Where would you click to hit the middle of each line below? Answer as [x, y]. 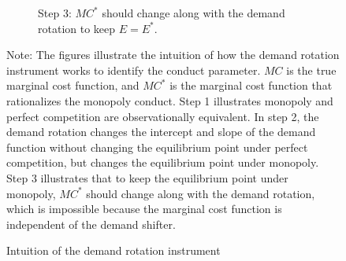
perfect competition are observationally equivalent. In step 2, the [163, 116]
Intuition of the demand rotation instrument [113, 250]
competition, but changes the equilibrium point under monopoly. [163, 162]
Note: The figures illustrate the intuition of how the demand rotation [173, 55]
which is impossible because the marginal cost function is [144, 209]
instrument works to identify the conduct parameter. [134, 70]
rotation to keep [77, 28]
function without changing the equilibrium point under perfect [157, 147]
